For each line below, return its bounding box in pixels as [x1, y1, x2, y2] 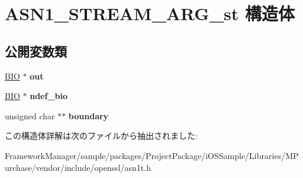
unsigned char [5, 109, 55, 122]
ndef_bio [30, 90, 68, 102]
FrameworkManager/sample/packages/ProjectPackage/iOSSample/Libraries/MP [5, 149, 299, 161]
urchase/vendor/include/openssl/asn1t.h [5, 161, 151, 173]
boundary [68, 109, 109, 122]
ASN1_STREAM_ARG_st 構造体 [5, 1, 295, 26]
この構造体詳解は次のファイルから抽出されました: [5, 129, 198, 142]
